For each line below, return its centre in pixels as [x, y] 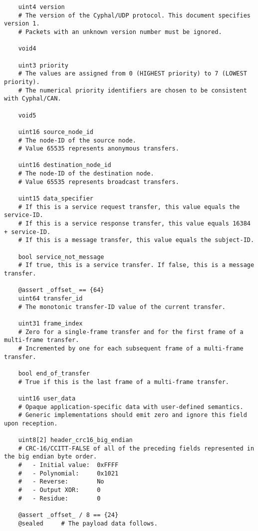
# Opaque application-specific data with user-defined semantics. [131, 407]
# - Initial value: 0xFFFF [68, 465]
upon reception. [31, 423]
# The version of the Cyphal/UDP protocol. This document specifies [134, 15]
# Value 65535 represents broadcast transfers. [99, 182]
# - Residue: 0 [59, 498]
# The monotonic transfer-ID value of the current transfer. [122, 307]
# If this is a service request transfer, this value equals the [129, 207]
